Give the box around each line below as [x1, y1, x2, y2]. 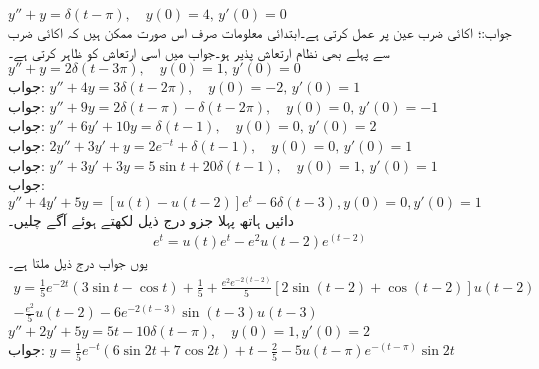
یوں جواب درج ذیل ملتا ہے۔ [8, 252, 148, 273]
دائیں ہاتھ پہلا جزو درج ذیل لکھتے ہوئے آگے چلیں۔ [8, 209, 295, 230]
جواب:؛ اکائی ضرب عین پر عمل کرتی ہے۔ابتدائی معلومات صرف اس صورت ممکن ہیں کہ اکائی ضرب [8, 22, 512, 42]
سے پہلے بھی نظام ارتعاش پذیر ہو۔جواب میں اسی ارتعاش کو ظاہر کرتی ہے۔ [8, 41, 390, 62]
